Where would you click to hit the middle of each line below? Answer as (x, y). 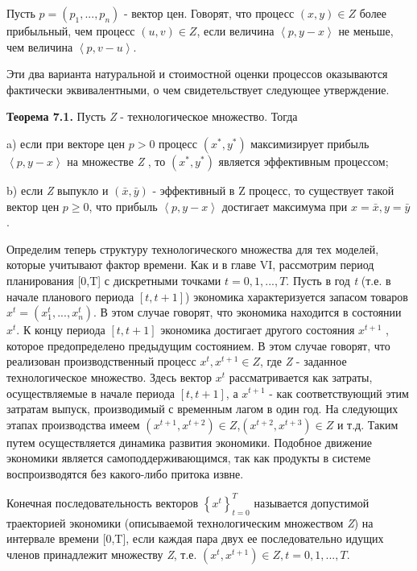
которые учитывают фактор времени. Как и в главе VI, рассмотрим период (190, 265)
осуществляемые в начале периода (91, 393)
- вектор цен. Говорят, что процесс (209, 13)
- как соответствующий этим (339, 393)
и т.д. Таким (367, 424)
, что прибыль (123, 206)
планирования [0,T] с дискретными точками (114, 280)
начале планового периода (70, 296)
